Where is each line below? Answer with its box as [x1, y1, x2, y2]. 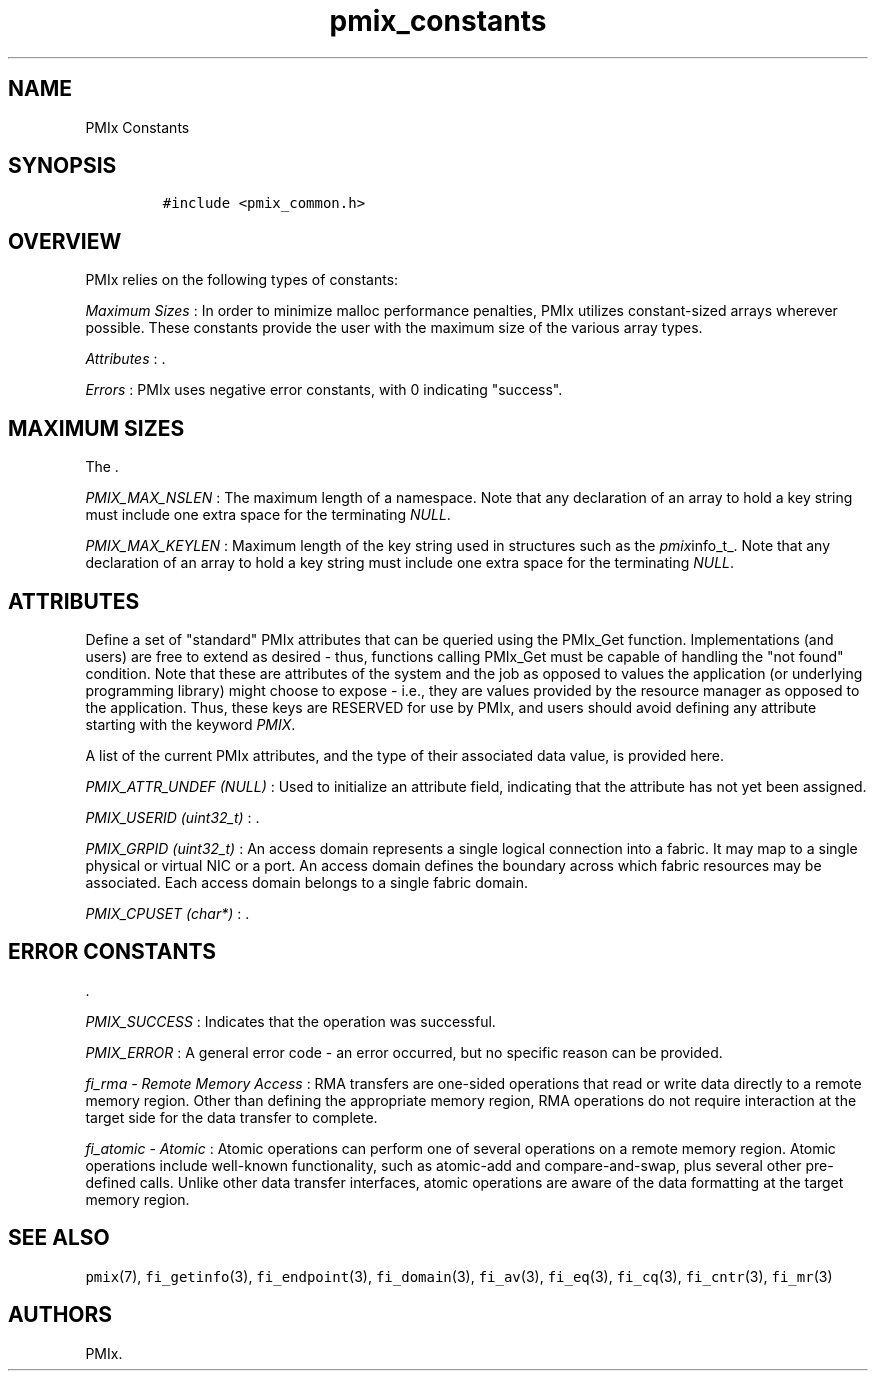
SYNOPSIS [8, 153, 117, 179]
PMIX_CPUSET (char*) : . [85, 904, 250, 922]
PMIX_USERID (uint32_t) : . [85, 808, 260, 826]
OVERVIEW [8, 228, 122, 254]
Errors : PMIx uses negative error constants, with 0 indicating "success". [85, 381, 563, 399]
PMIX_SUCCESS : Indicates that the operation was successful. [85, 1012, 496, 1030]
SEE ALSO [8, 1225, 110, 1251]
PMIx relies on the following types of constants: [85, 271, 399, 289]
